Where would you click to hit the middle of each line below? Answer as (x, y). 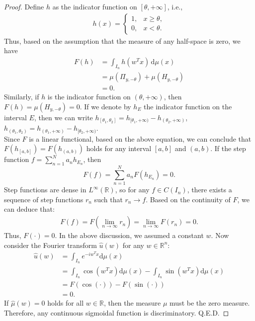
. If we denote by (105, 106)
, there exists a (210, 190)
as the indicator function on (95, 6)
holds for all (66, 303)
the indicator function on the (188, 106)
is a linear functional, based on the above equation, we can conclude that (140, 138)
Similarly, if (22, 97)
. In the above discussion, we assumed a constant (129, 235)
